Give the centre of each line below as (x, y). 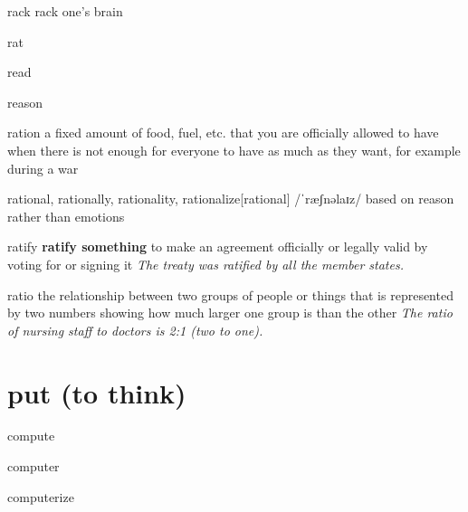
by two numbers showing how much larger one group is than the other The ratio (230, 313)
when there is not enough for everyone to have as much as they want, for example (234, 150)
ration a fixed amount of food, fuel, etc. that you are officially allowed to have (223, 133)
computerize (41, 496)
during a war (43, 168)
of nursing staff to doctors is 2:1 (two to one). (135, 330)
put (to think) (97, 392)
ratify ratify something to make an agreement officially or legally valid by (218, 247)
